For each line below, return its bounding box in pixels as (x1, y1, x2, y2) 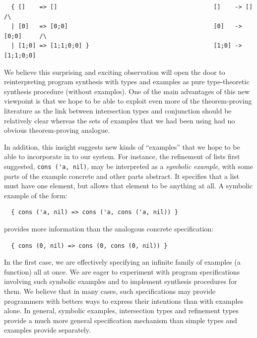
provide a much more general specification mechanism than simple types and (4, 315, 237, 325)
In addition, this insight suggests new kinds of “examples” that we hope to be (4, 141, 240, 152)
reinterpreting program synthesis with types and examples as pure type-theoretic (4, 76, 250, 87)
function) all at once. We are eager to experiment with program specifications (4, 266, 240, 277)
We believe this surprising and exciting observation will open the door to (4, 66, 225, 77)
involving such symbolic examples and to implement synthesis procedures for (4, 276, 237, 286)
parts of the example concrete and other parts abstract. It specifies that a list (4, 170, 240, 181)
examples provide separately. (4, 325, 91, 335)
